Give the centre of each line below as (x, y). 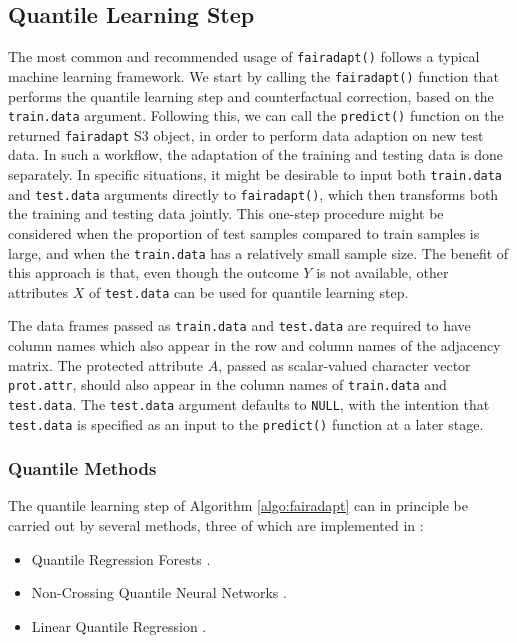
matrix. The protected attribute (105, 364)
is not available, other (382, 272)
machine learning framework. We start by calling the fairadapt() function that (253, 75)
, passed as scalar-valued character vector (344, 364)
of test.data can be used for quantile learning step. (248, 291)
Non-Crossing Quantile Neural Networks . (159, 592)
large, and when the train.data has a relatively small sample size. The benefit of (258, 252)
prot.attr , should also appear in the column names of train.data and (227, 384)
